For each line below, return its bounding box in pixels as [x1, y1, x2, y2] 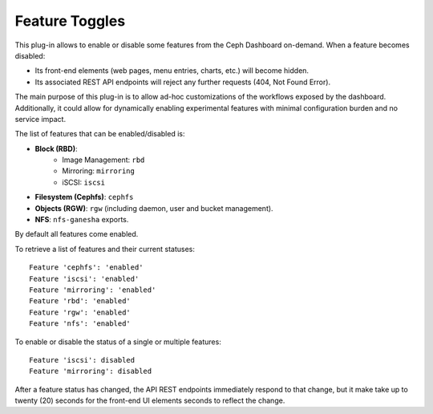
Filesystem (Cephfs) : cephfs [34, 193, 134, 202]
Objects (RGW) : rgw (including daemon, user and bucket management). [34, 203, 273, 213]
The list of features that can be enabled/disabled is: [14, 129, 185, 139]
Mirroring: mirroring [62, 166, 136, 176]
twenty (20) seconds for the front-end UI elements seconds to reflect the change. [14, 396, 285, 405]
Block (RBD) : [34, 144, 78, 153]
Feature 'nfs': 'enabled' [29, 319, 132, 328]
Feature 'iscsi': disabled [29, 355, 136, 364]
